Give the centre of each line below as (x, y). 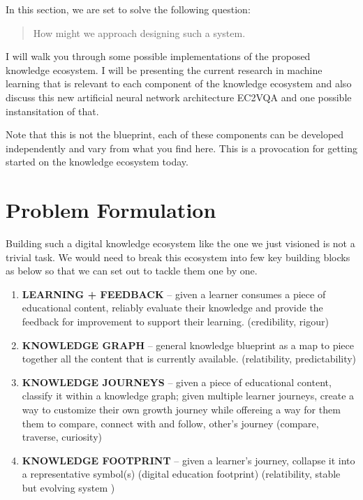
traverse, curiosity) (62, 437)
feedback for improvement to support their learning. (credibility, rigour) (175, 322)
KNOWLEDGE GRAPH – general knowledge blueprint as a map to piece (188, 345)
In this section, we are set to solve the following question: (128, 9)
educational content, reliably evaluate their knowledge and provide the (172, 308)
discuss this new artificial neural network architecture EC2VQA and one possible (179, 97)
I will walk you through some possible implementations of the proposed (158, 56)
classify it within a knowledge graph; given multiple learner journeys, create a (188, 396)
